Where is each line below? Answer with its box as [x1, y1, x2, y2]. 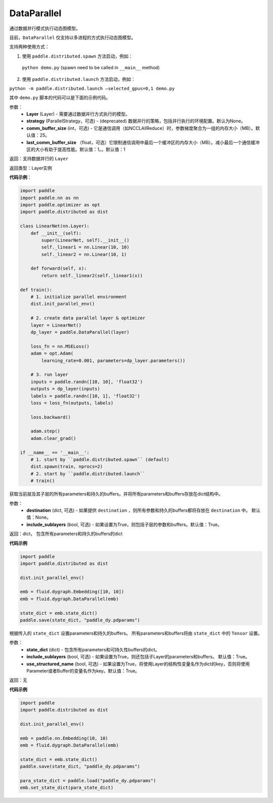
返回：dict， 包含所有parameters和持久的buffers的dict [9, 531, 123, 537]
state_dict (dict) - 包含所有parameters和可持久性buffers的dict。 [26, 646, 160, 652]
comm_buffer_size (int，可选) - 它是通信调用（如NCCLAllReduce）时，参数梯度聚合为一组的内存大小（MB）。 [26, 125, 256, 131]
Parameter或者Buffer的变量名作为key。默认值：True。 [26, 667, 140, 674]
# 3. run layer [30, 372, 68, 378]
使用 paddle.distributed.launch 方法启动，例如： [22, 76, 136, 82]
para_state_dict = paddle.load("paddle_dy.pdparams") [20, 778, 156, 784]
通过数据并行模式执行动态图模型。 [9, 25, 80, 31]
